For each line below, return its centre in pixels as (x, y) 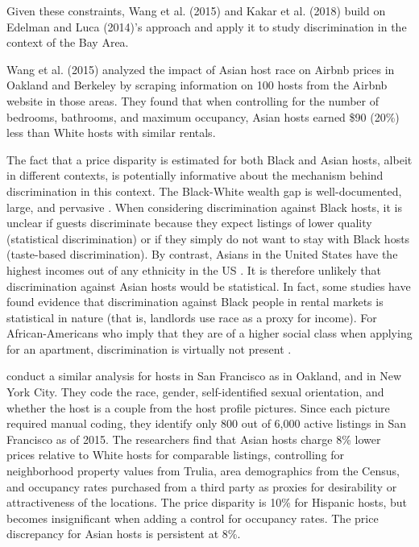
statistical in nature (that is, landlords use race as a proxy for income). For (192, 317)
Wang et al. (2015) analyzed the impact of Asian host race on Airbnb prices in (201, 69)
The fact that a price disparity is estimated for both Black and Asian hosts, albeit (209, 159)
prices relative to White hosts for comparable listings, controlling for (176, 455)
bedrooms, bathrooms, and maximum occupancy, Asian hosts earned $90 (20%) (203, 116)
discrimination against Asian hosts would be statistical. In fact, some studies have (209, 286)
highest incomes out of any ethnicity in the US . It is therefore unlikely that (194, 269)
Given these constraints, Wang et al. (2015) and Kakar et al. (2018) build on (196, 10)
